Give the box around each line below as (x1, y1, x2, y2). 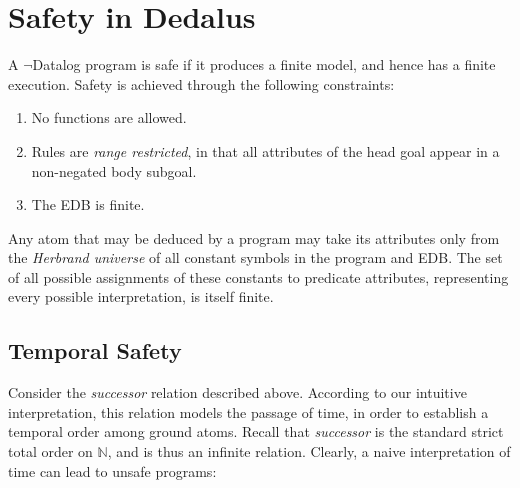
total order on (8, 441, 93, 462)
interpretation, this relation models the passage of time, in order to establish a (8, 401, 489, 422)
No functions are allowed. (31, 107, 187, 128)
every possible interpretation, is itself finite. (8, 286, 274, 307)
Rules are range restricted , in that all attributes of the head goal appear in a (31, 140, 500, 161)
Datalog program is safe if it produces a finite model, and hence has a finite (32, 54, 496, 75)
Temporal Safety (8, 335, 182, 366)
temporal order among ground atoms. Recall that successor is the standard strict (8, 421, 504, 442)
